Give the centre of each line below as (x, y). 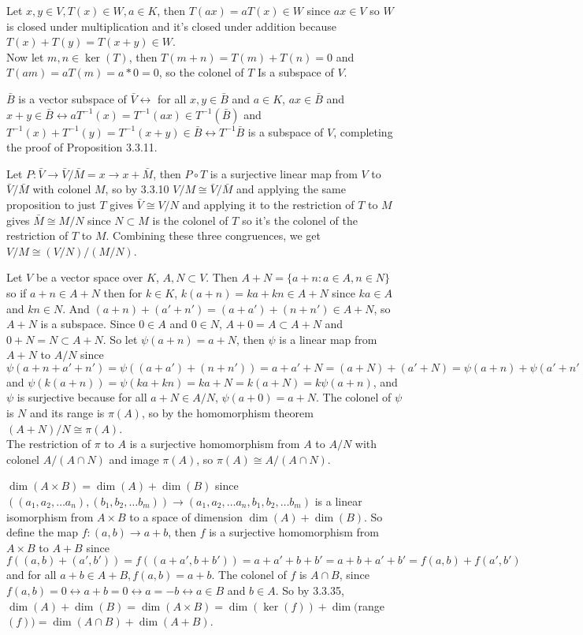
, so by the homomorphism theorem (227, 413)
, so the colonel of (201, 72)
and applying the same (291, 189)
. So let (120, 339)
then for (123, 292)
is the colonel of (190, 220)
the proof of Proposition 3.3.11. (82, 147)
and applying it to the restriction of (268, 204)
